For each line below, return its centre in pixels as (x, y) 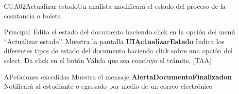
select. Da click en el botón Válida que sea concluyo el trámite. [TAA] (108, 60)
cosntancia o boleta (33, 15)
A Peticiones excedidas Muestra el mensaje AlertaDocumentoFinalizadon (118, 76)
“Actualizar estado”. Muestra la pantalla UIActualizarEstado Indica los (114, 41)
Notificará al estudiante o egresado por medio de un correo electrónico (108, 86)
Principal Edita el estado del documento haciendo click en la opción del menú (119, 32)
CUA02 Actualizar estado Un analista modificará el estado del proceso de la (115, 6)
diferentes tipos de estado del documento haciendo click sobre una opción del (118, 51)
